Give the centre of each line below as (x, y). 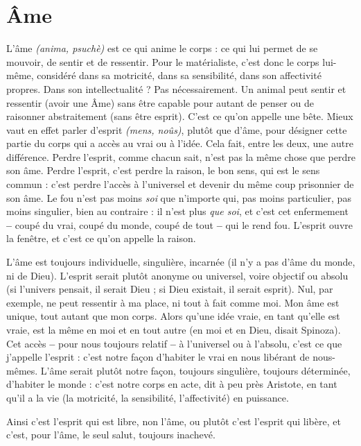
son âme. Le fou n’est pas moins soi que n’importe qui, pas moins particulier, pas (179, 197)
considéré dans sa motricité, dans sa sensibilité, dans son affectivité (179, 75)
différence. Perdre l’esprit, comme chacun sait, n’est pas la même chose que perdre (181, 156)
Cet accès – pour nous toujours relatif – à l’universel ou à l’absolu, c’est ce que (174, 343)
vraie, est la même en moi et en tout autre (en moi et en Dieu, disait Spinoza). (174, 329)
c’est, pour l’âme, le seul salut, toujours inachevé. (111, 435)
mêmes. (22, 370)
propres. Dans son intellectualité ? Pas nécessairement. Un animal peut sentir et (176, 88)
